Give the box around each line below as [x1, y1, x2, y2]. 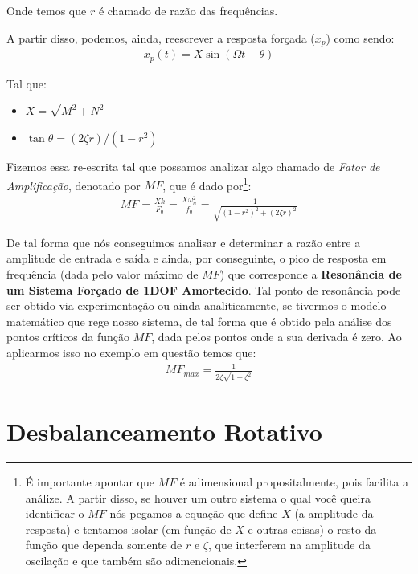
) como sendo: [326, 29, 395, 46]
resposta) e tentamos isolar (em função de [25, 520, 232, 537]
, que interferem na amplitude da [208, 536, 371, 553]
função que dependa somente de [25, 536, 182, 553]
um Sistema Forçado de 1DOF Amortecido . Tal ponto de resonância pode [6, 281, 401, 298]
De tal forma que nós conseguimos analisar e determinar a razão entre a [6, 234, 361, 250]
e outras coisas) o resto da [248, 520, 377, 537]
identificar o [25, 505, 84, 522]
